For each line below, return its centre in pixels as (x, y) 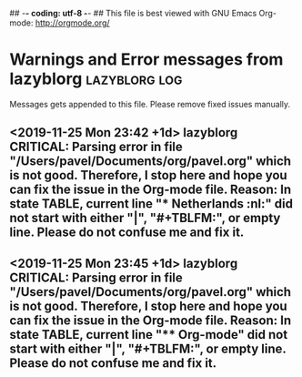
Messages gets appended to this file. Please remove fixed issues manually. (150, 104)
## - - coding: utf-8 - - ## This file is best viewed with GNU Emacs (133, 13)
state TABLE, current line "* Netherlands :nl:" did (151, 204)
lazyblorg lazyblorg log (96, 79)
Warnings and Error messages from (146, 60)
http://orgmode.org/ (73, 23)
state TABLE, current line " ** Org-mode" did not (149, 335)
